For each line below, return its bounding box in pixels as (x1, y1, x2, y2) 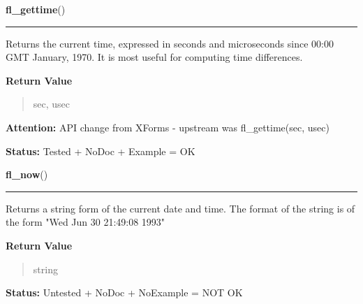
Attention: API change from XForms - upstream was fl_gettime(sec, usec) (6, 120, 329, 134)
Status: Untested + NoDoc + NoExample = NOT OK (6, 285, 243, 300)
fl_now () (6, 167, 48, 182)
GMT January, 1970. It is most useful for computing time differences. (6, 50, 303, 64)
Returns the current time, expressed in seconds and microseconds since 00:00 (6, 36, 334, 50)
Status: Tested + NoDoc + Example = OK (6, 143, 195, 158)
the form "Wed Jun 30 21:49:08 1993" (6, 215, 165, 229)
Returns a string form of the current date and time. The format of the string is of (6, 201, 355, 215)
